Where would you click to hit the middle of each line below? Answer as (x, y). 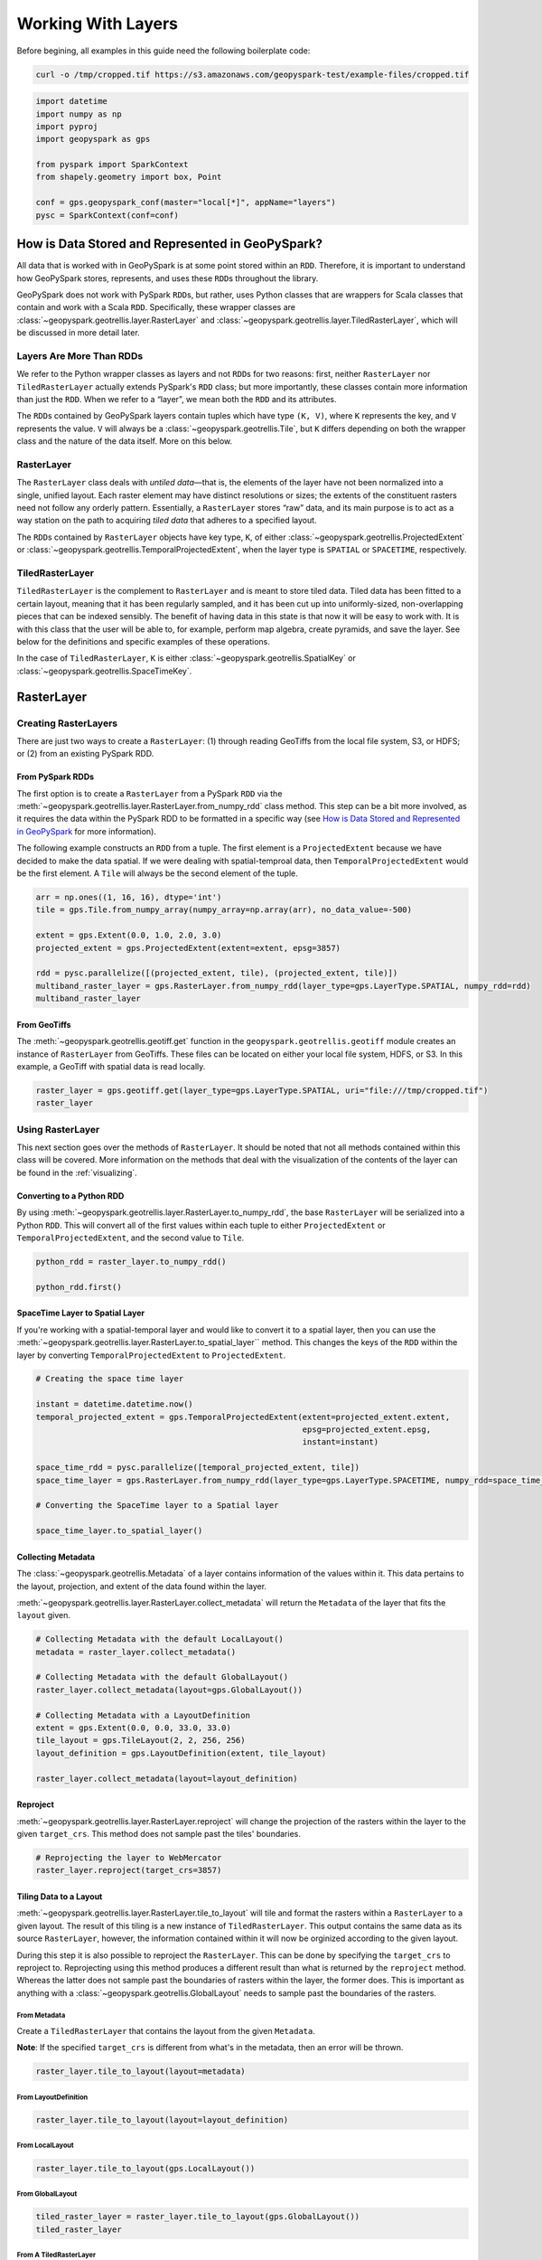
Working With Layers (98, 24)
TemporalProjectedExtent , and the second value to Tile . (131, 1238)
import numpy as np (79, 114)
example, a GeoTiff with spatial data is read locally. (111, 1066)
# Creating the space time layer (110, 1379)
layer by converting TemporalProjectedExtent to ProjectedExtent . (151, 1355)
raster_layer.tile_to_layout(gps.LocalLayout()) (145, 2168)
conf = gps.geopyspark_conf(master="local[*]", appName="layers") (186, 202)
